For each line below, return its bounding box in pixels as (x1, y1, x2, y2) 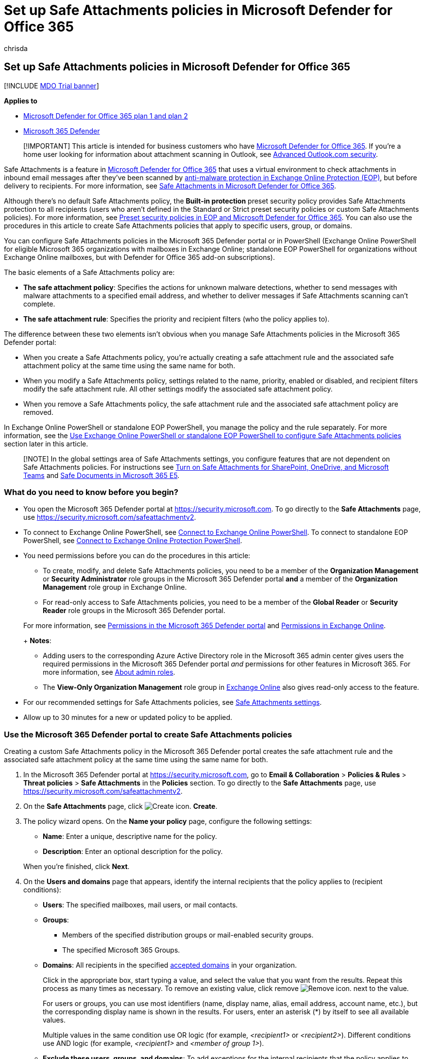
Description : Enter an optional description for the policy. (43, 847, 223, 856)
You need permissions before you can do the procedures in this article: (23, 551, 251, 560)
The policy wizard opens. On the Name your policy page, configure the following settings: (23, 817, 312, 826)
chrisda (4, 44, 28, 52)
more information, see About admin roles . (43, 668, 175, 677)
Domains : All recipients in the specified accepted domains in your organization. (43, 961, 297, 970)
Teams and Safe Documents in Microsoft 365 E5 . (23, 471, 180, 479)
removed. (23, 408, 53, 416)
